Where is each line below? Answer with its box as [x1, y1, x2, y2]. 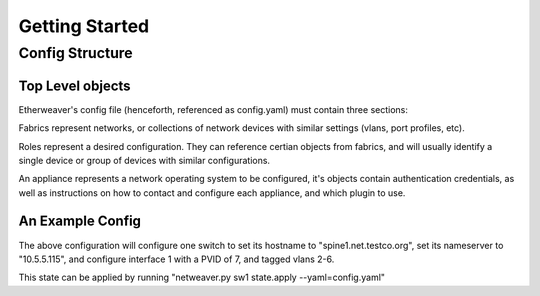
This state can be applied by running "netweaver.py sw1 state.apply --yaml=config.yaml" [18, 271, 385, 284]
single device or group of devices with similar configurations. [18, 154, 270, 166]
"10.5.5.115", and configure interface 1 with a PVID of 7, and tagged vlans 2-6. [18, 253, 335, 265]
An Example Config [18, 213, 142, 230]
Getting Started [18, 15, 150, 37]
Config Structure [18, 44, 133, 62]
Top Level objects [18, 77, 131, 94]
